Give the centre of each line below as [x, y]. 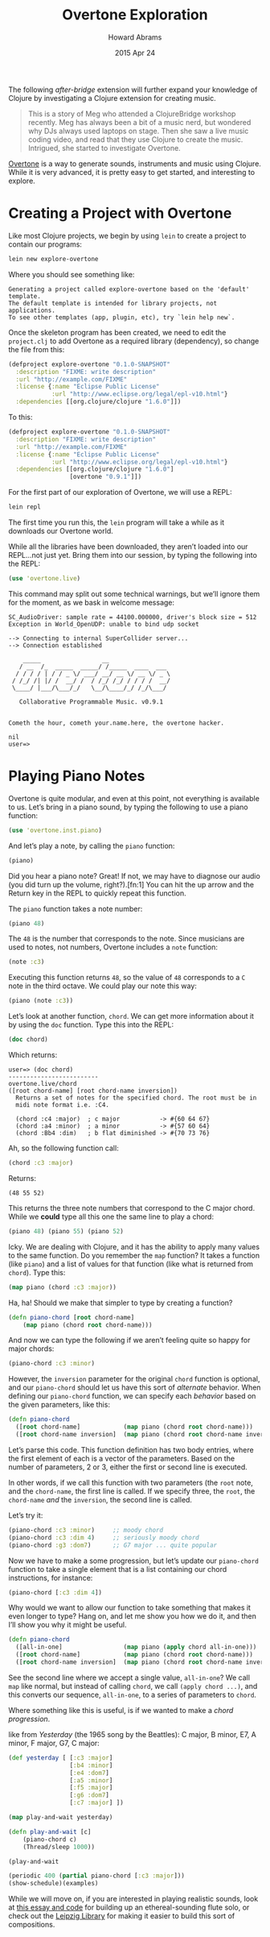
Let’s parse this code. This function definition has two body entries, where [131, 1449]
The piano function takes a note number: [76, 908]
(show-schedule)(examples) [53, 1884]
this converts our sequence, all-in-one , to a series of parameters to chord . [133, 1694]
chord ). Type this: [37, 1272]
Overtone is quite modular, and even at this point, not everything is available [134, 798]
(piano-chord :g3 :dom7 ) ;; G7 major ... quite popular [113, 1545]
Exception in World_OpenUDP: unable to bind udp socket [104, 624]
